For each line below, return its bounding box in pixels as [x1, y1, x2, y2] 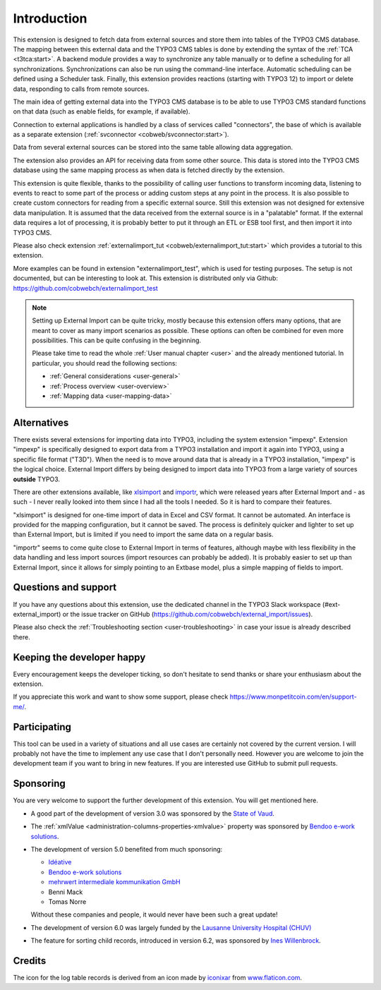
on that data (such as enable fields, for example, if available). [13, 107, 190, 116]
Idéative [48, 858, 72, 867]
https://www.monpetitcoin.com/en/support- [229, 692, 357, 701]
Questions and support [13, 581, 117, 593]
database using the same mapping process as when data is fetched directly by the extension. [13, 166, 285, 174]
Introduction [13, 11, 87, 26]
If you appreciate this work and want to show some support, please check [13, 692, 229, 701]
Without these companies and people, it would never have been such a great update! [30, 910, 278, 919]
